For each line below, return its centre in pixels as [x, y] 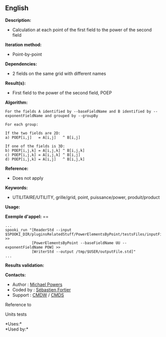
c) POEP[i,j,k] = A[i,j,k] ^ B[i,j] [43, 155]
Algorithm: [17, 102]
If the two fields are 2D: [33, 133]
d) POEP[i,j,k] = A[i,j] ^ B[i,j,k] [45, 159]
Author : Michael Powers [37, 284]
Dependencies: [21, 64]
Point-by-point [27, 54]
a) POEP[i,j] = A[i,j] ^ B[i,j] [43, 137]
